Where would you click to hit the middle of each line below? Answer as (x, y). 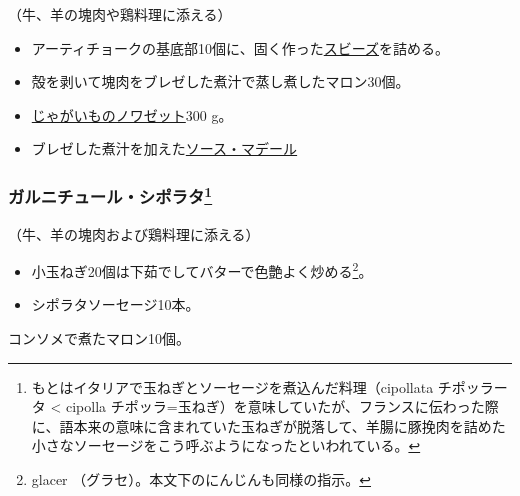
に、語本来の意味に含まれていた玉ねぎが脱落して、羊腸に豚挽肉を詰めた (268, 425)
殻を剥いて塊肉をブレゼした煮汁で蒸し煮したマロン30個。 (220, 81)
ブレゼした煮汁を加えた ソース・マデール (164, 148)
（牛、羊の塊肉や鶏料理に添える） (120, 14)
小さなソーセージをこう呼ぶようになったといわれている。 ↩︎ (226, 445)
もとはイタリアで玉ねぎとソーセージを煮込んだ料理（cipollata (232, 386)
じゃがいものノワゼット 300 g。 (132, 114)
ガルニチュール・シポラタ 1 (110, 195)
